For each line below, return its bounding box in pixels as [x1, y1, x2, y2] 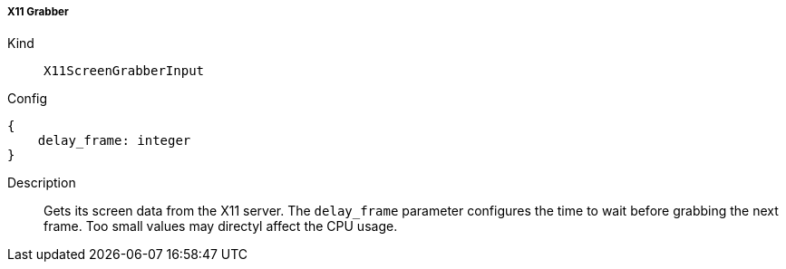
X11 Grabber [7, 5, 69, 18]
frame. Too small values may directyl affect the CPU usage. [44, 218, 398, 235]
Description [7, 175, 76, 191]
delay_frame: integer [37, 133, 191, 149]
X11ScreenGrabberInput [44, 63, 205, 79]
